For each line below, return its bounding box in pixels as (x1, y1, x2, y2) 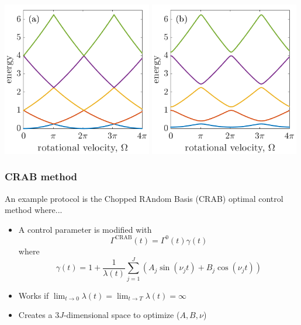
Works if (18, 289, 49, 301)
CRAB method (5, 169, 78, 184)
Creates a (18, 309, 53, 321)
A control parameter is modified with (18, 223, 152, 235)
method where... (5, 204, 63, 216)
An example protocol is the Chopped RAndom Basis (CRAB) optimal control (5, 192, 283, 204)
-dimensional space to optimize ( (63, 309, 180, 321)
